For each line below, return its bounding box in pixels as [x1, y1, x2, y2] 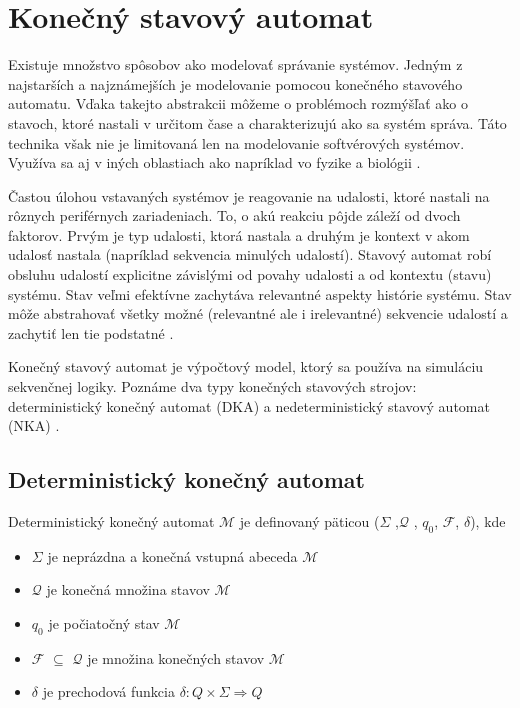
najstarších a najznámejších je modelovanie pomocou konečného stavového [8, 73, 463, 94]
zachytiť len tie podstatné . [8, 322, 174, 343]
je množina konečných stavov [87, 647, 265, 668]
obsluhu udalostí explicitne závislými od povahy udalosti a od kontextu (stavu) [8, 264, 492, 285]
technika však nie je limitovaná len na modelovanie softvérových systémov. [8, 132, 465, 153]
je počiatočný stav [48, 613, 160, 633]
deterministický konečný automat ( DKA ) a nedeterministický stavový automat [8, 395, 490, 416]
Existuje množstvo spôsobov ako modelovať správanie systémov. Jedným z [8, 54, 463, 75]
